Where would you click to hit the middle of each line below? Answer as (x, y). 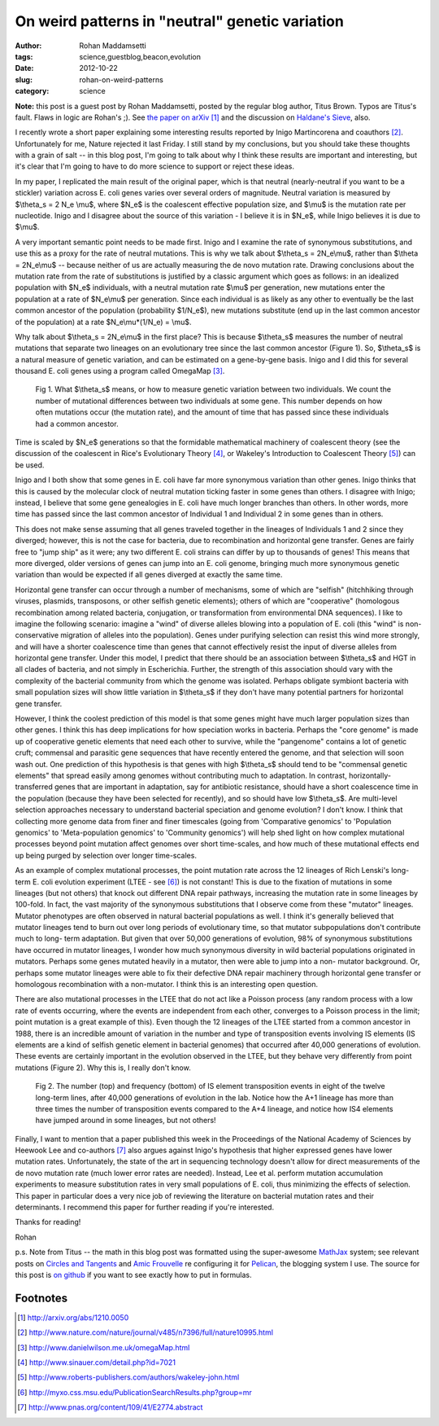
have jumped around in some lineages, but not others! (126, 1121)
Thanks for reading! (48, 1222)
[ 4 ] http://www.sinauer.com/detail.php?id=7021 (97, 1362)
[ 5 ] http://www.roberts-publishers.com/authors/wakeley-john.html (128, 1377)
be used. (30, 465)
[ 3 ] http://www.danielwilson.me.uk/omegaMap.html (104, 1347)
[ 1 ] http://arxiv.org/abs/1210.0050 (73, 1317)
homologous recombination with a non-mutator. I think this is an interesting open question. (167, 985)
